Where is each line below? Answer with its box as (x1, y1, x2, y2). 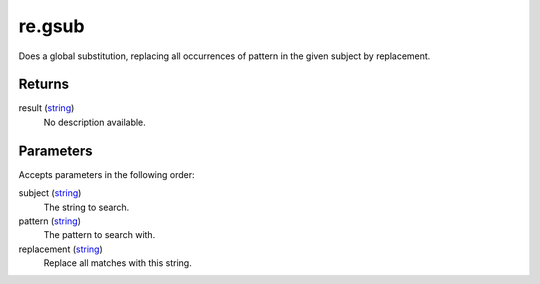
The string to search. (43, 201, 130, 213)
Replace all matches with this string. (43, 257, 192, 269)
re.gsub (18, 15, 85, 37)
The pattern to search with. (43, 229, 156, 241)
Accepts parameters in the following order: (18, 168, 195, 180)
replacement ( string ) (18, 243, 104, 255)
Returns (18, 76, 70, 93)
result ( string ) (18, 102, 75, 114)
